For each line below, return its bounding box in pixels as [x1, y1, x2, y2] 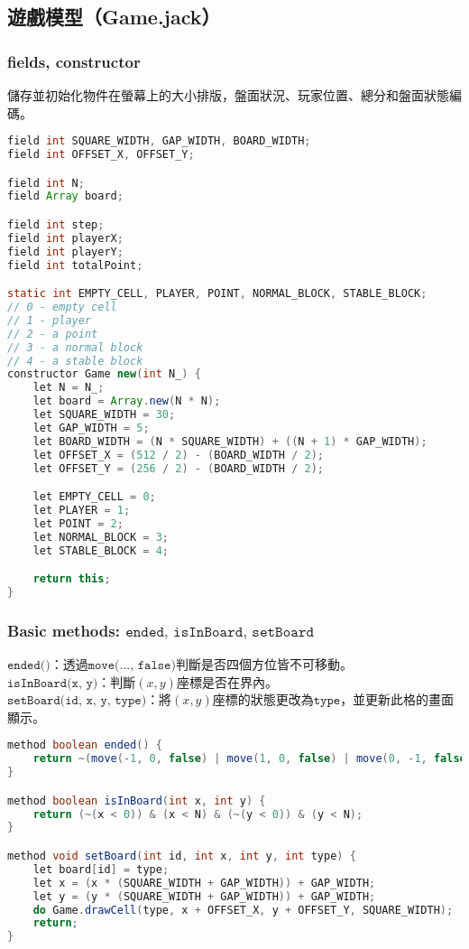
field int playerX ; [7, 231, 124, 245]
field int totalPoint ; [7, 258, 143, 272]
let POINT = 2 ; [32, 516, 124, 530]
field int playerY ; [7, 245, 124, 258]
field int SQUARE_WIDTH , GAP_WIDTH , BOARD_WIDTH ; [7, 135, 311, 148]
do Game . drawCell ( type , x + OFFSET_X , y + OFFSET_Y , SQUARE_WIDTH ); [32, 903, 454, 916]
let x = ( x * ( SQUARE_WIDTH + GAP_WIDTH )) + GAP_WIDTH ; [32, 876, 376, 889]
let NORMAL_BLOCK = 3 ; [32, 530, 170, 544]
